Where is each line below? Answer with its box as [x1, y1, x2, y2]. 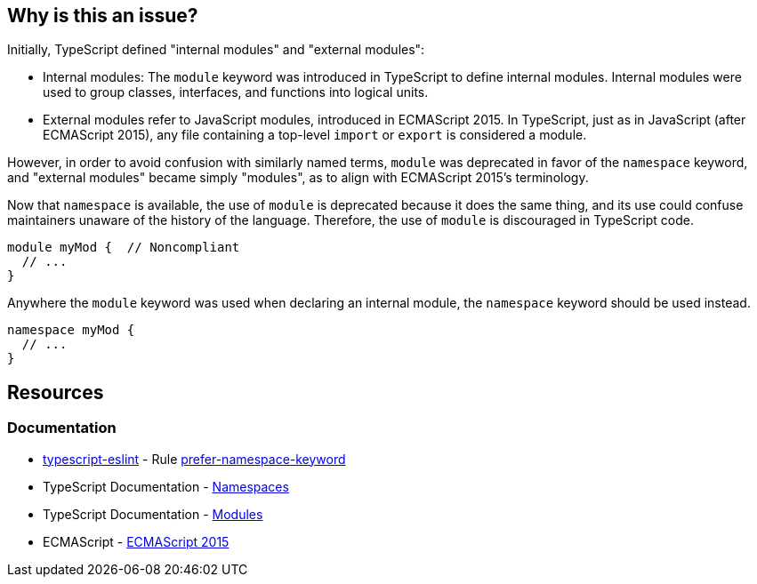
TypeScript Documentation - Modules [43, 506, 263, 522]
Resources [7, 380, 104, 404]
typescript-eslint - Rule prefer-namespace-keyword [43, 451, 346, 467]
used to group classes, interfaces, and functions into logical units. [43, 84, 429, 100]
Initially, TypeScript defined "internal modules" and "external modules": [7, 42, 425, 58]
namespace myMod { [7, 323, 135, 338]
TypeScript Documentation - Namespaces [43, 478, 289, 494]
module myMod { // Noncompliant [7, 240, 240, 255]
